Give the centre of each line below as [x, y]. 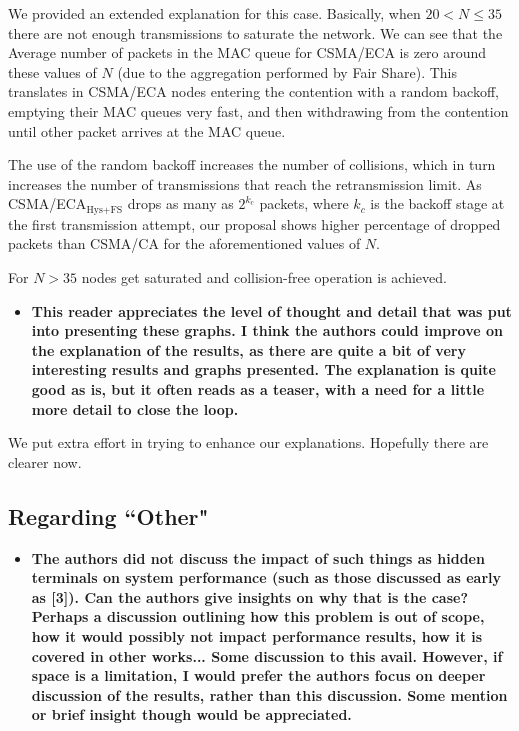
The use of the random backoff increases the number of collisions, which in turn [252, 164]
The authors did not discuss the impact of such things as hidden [258, 557]
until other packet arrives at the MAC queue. [147, 130]
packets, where [304, 203]
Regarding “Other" [108, 515]
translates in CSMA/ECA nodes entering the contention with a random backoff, [253, 91]
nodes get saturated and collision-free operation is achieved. [264, 276]
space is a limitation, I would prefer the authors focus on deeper [258, 675]
